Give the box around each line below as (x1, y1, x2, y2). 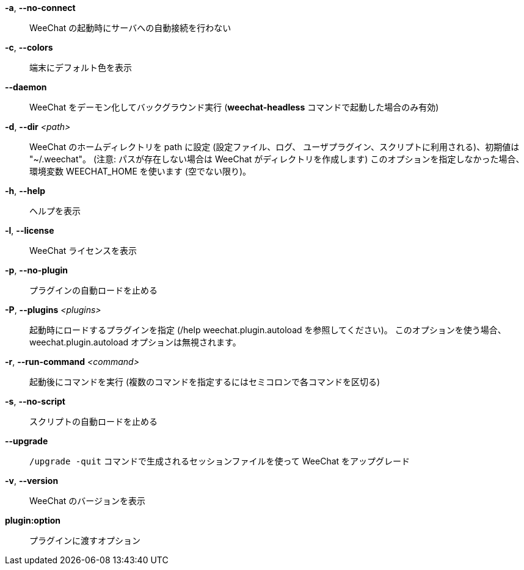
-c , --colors (5, 42, 53, 52)
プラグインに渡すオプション (29, 535, 140, 546)
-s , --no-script (5, 396, 65, 406)
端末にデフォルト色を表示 (29, 62, 132, 73)
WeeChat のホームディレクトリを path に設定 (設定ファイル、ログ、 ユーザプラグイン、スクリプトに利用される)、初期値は (29, 142, 520, 152)
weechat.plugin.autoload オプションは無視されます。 (29, 337, 241, 347)
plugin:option (5, 515, 60, 525)
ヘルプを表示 (29, 206, 81, 216)
